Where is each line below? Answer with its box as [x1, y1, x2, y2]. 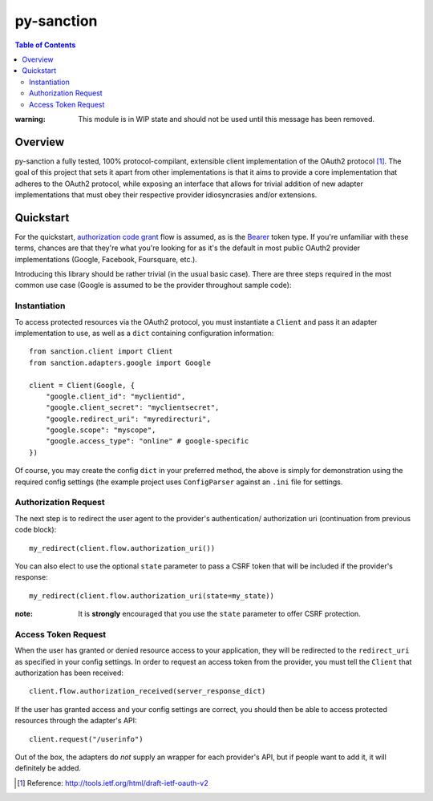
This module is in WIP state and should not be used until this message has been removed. [78, 114, 375, 123]
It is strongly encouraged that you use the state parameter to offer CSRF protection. [78, 609, 361, 619]
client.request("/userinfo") [29, 734, 144, 743]
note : [14, 609, 34, 619]
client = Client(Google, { [29, 381, 136, 390]
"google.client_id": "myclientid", [45, 391, 186, 401]
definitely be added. [14, 763, 82, 773]
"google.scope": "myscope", [45, 426, 156, 435]
